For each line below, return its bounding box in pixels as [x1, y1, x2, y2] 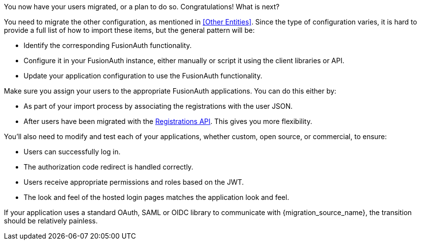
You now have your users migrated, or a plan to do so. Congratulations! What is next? [4, 2, 280, 11]
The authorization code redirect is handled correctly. [24, 163, 193, 171]
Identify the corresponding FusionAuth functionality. [24, 41, 192, 49]
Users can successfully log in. [24, 147, 121, 156]
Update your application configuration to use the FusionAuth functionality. [24, 72, 263, 80]
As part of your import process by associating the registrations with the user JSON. [24, 102, 293, 110]
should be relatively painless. [4, 217, 98, 225]
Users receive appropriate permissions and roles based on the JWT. [24, 178, 244, 186]
